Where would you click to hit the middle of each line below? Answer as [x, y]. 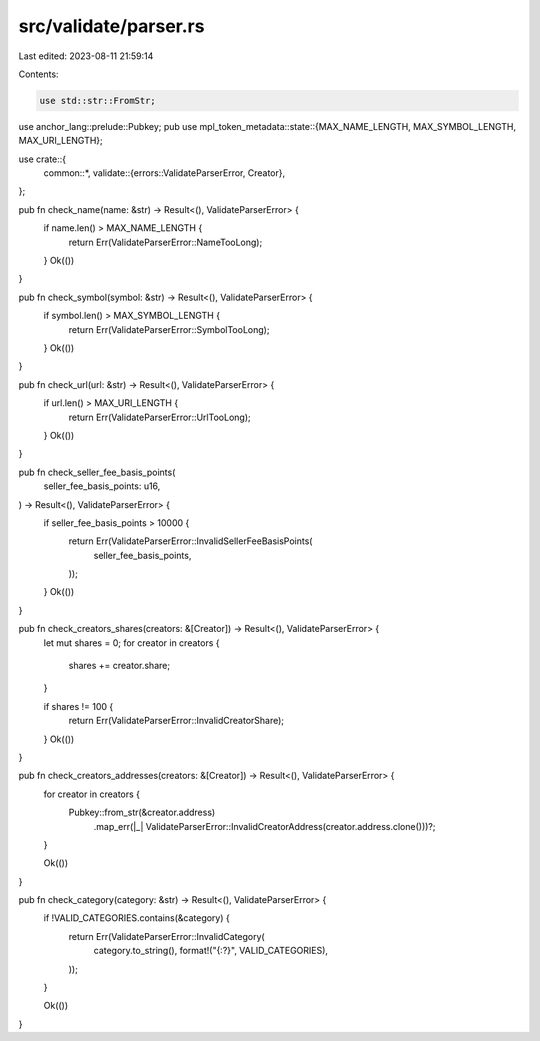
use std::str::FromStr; [98, 100]
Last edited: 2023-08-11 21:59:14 [86, 56]
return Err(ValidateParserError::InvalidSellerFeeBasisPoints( [190, 541]
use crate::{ [42, 159]
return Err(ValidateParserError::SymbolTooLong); [169, 329]
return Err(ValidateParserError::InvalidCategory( [166, 936]
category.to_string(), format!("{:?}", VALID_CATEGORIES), [211, 951]
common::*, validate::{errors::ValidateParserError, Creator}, [164, 173]
